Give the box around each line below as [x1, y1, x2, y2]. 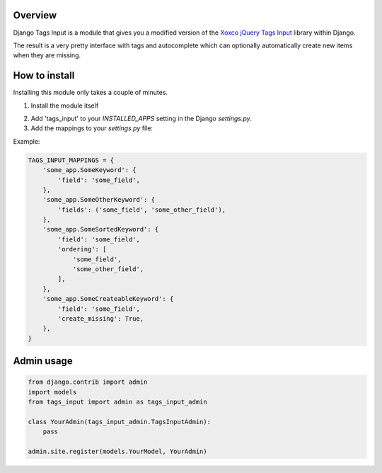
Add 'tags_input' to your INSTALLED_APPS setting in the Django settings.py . [30, 114, 253, 122]
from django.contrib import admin [28, 378, 148, 386]
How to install [13, 69, 75, 81]
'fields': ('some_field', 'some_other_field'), [57, 205, 226, 214]
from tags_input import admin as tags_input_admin [28, 398, 208, 406]
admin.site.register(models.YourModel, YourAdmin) [28, 448, 208, 456]
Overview [13, 9, 57, 21]
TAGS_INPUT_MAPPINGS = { [28, 156, 115, 164]
